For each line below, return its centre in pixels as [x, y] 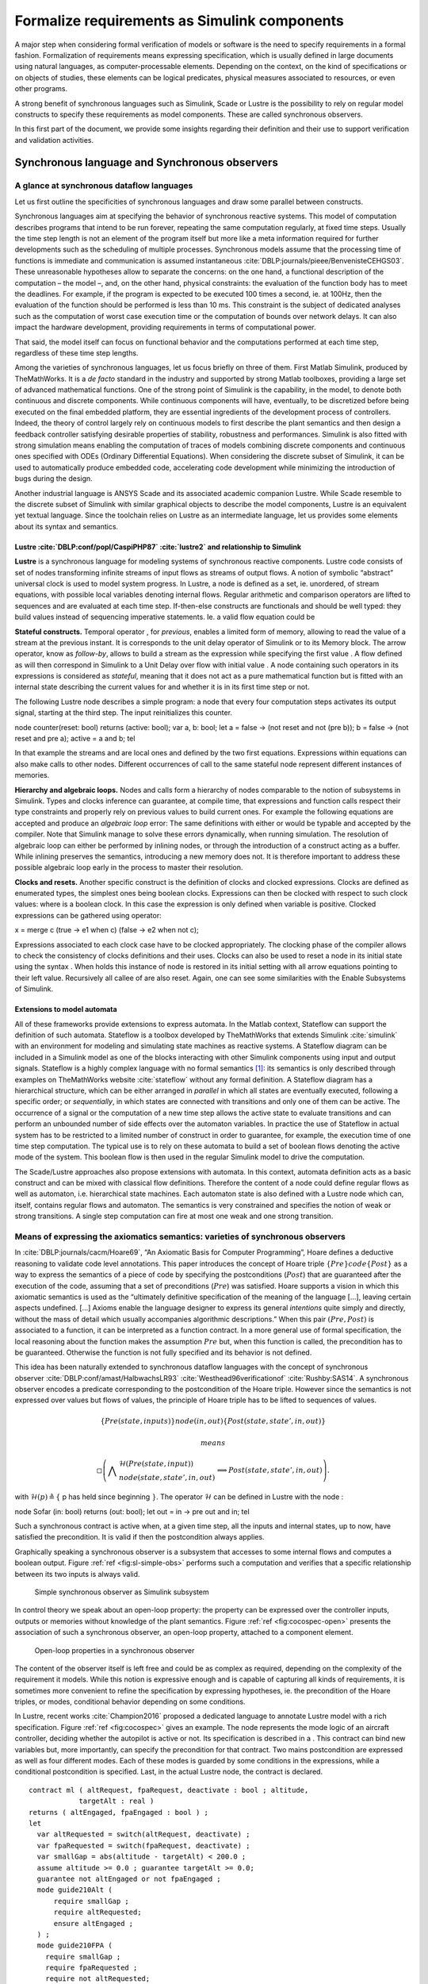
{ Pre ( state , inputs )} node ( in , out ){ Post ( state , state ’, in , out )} [213, 1421]
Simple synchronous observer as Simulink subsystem [122, 1592]
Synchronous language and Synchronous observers [147, 163]
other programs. [41, 89]
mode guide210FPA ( [75, 1946]
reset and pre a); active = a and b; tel [75, 739]
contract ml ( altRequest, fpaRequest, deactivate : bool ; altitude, [169, 1790]
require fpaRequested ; [91, 1968]
